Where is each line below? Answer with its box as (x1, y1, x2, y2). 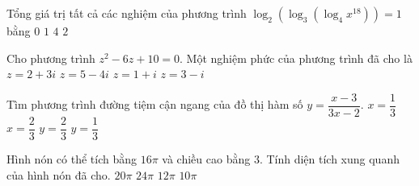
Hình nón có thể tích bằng (6, 150, 138, 167)
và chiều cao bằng (162, 150, 251, 167)
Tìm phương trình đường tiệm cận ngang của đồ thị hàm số (6, 96, 303, 113)
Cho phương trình (6, 49, 95, 66)
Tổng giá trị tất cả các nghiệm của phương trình (6, 5, 247, 21)
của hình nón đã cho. (6, 166, 111, 183)
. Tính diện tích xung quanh (259, 150, 400, 167)
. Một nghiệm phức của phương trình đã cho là (180, 49, 413, 66)
